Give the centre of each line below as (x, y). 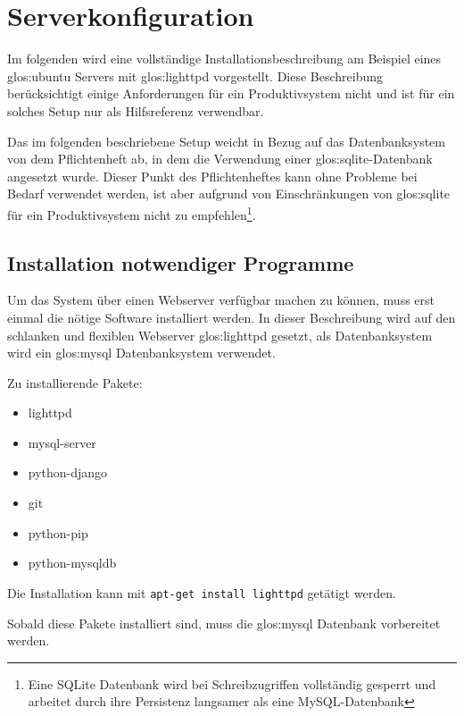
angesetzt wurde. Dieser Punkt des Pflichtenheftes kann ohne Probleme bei (212, 176)
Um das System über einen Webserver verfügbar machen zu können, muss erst (221, 300)
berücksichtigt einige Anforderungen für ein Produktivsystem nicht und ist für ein (231, 93)
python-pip (58, 532)
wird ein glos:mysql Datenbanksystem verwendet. (141, 353)
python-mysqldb (72, 563)
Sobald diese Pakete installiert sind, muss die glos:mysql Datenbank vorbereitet (224, 623)
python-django (68, 472)
